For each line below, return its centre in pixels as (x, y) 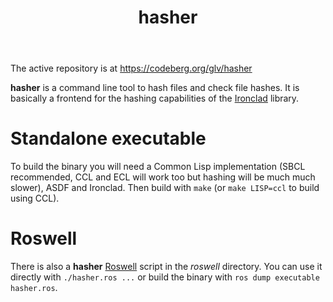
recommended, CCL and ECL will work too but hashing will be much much (163, 177)
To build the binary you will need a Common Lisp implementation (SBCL (158, 167)
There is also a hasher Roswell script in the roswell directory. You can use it (166, 267)
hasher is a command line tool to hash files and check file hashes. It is (155, 88)
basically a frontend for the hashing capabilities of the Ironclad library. (155, 98)
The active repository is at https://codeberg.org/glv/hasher (131, 68)
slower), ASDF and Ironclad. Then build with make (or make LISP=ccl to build (165, 188)
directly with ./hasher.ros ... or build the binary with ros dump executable (165, 277)
